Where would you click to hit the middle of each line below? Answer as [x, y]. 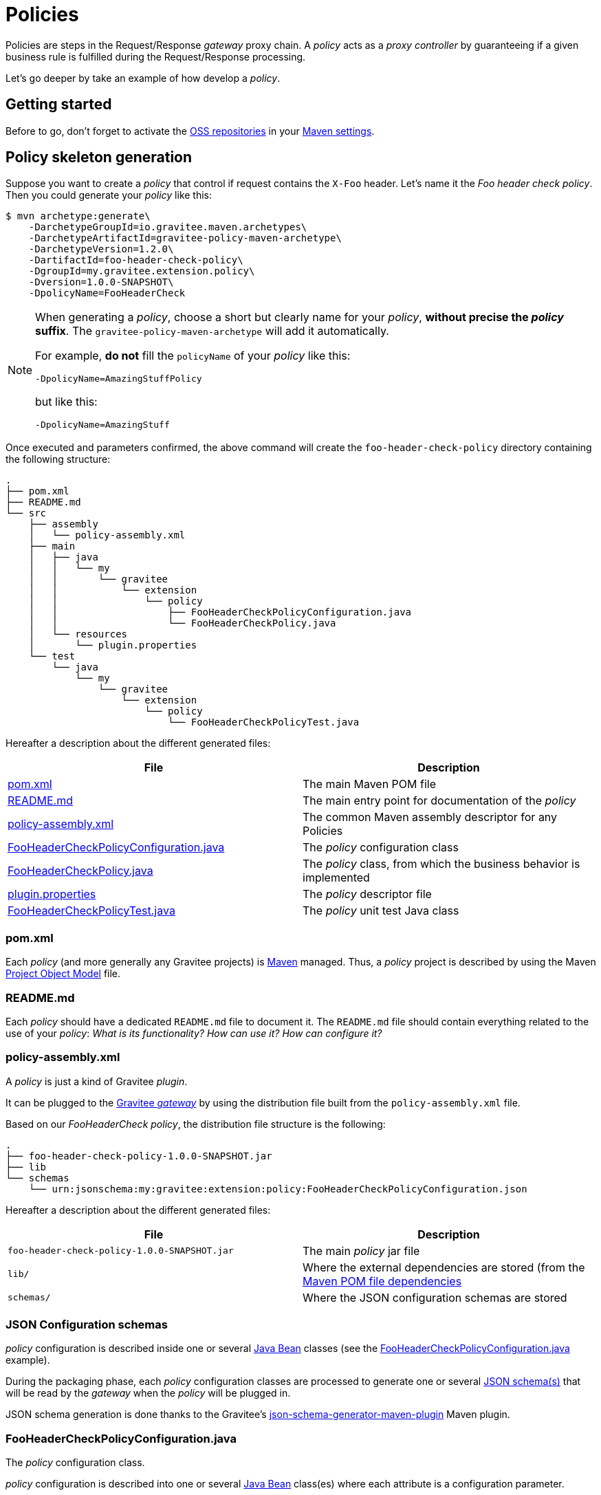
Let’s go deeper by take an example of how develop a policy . [143, 78]
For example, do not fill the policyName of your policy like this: [193, 356]
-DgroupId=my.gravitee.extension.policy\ [142, 271]
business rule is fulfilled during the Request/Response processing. [156, 56]
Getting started [59, 105]
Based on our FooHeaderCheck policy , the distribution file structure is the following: [196, 1124]
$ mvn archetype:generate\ [78, 216]
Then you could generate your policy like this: [109, 195]
